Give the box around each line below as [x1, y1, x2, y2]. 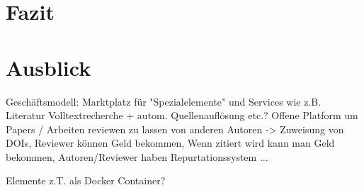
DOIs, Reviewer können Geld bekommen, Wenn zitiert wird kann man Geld [6, 135, 335, 150]
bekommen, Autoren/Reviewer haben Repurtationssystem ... [6, 149, 268, 164]
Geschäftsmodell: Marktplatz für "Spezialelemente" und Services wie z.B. [6, 94, 322, 108]
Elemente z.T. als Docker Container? [6, 173, 166, 188]
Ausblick [6, 52, 91, 82]
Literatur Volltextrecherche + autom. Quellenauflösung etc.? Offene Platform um [6, 108, 358, 123]
